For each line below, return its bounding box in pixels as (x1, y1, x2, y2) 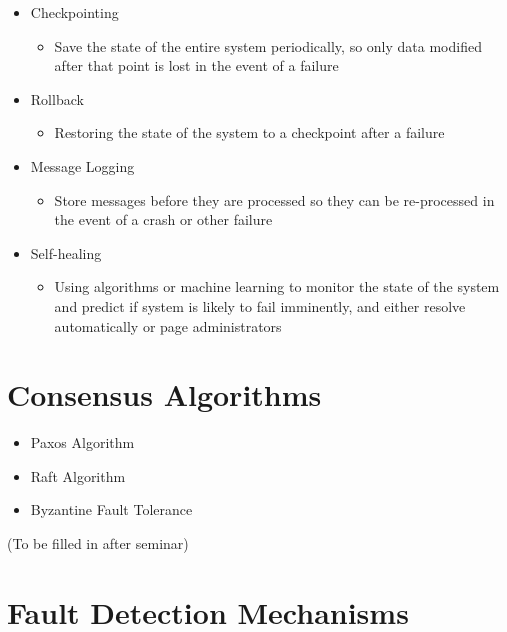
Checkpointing (30, 2, 119, 22)
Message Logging (30, 155, 135, 176)
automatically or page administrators (54, 315, 282, 336)
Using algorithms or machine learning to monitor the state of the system (54, 276, 500, 297)
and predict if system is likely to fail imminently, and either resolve (54, 295, 466, 316)
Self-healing (30, 242, 102, 263)
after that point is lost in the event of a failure (54, 55, 339, 76)
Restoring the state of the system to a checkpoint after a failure (54, 122, 445, 143)
